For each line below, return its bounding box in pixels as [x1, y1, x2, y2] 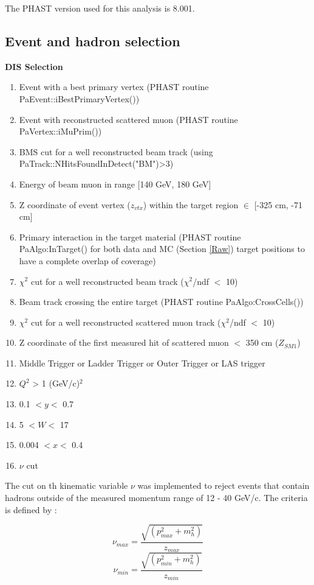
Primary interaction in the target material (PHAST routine [19, 230, 241, 243]
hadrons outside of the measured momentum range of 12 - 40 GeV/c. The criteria [5, 491, 308, 504]
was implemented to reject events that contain [137, 479, 310, 492]
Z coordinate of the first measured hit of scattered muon [19, 336, 229, 349]
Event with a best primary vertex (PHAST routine [19, 80, 209, 93]
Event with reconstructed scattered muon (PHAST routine [19, 113, 238, 125]
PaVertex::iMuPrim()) [19, 125, 102, 138]
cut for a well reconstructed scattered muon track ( [30, 315, 221, 328]
